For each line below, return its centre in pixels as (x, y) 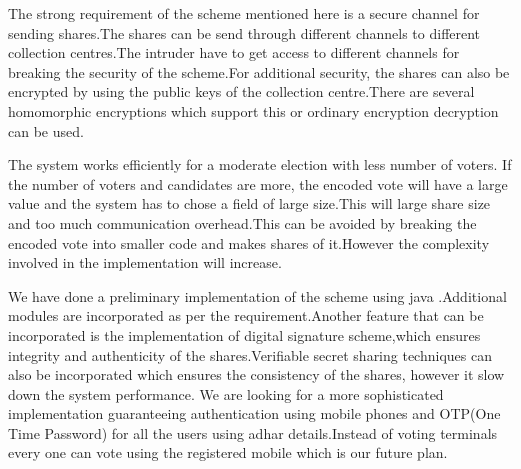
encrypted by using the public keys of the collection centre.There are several (241, 91)
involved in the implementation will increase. (145, 262)
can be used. (46, 130)
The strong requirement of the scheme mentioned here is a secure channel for (244, 13)
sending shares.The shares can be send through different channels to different (244, 32)
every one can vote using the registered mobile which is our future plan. (228, 452)
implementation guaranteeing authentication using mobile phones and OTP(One (254, 413)
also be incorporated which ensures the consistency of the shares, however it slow (256, 374)
